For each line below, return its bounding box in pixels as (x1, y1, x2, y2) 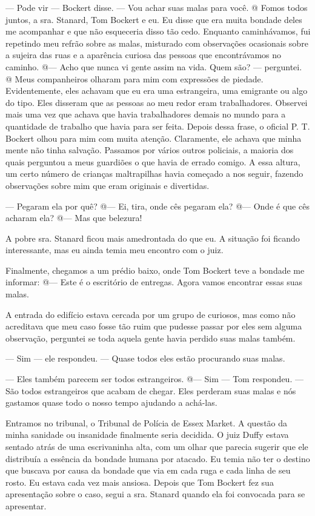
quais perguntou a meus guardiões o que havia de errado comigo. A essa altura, (5, 155, 300, 168)
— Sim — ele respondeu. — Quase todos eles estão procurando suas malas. (5, 352, 285, 365)
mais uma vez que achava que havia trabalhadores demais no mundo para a (5, 108, 286, 121)
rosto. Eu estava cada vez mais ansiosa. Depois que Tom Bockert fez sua (5, 475, 274, 488)
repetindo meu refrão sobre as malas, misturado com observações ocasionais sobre (5, 36, 308, 49)
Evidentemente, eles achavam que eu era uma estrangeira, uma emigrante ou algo (5, 84, 308, 97)
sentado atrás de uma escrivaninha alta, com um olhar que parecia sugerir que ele (5, 440, 308, 452)
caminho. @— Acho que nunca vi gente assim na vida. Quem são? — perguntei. (5, 60, 302, 73)
